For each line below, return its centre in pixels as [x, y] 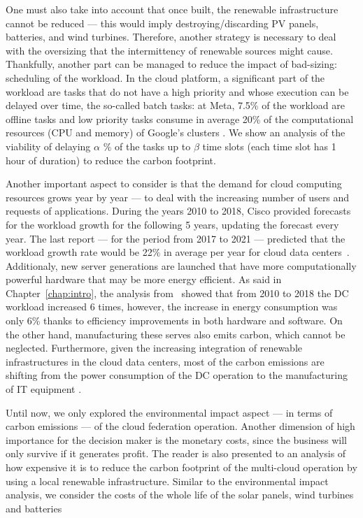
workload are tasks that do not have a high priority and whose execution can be [177, 91]
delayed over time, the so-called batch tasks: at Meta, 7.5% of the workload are [175, 105]
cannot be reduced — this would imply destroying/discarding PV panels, [162, 23]
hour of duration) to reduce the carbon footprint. [111, 160]
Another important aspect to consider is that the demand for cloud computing [174, 184]
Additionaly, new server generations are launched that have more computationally [181, 265]
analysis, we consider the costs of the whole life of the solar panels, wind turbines [180, 495]
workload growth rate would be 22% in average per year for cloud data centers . [178, 252]
